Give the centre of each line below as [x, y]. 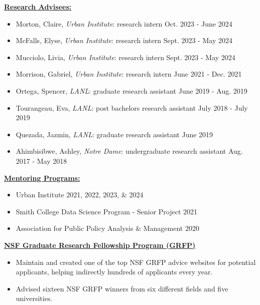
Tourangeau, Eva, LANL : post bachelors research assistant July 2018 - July [132, 107]
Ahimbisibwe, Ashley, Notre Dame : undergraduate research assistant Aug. [129, 151]
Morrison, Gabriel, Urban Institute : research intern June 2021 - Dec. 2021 [129, 74]
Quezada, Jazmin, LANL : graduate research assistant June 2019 [114, 134]
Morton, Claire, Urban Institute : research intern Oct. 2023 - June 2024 [124, 23]
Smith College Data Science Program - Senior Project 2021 [107, 211]
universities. [34, 298]
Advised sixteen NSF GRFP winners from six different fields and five [122, 288]
